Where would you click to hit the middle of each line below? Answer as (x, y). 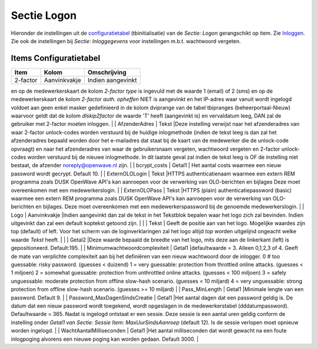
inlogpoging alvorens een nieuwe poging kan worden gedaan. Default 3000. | (105, 339)
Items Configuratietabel (55, 58)
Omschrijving (107, 72)
